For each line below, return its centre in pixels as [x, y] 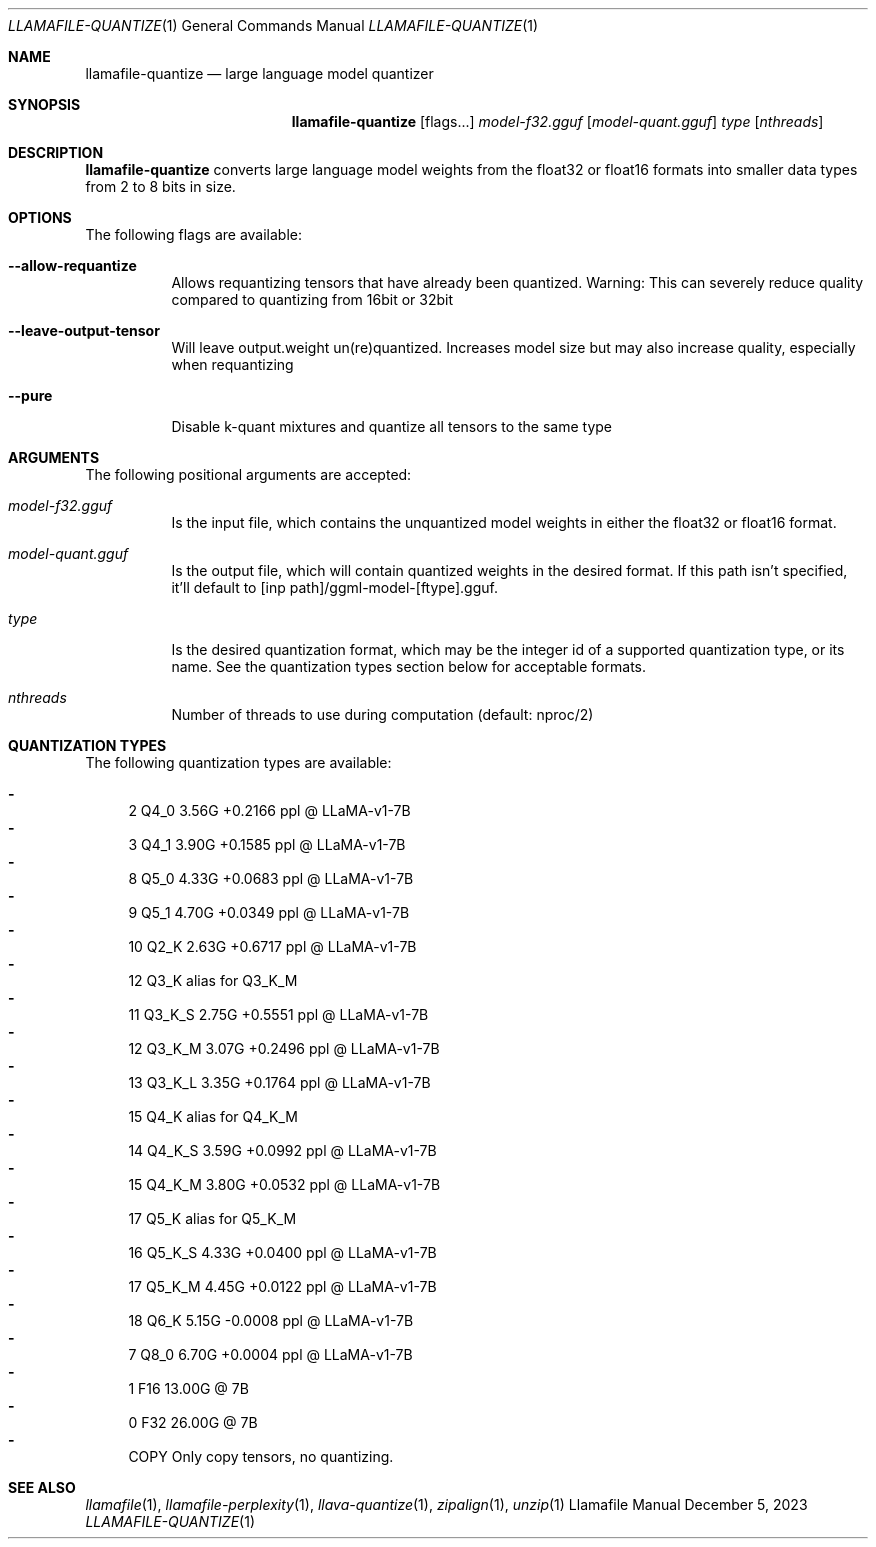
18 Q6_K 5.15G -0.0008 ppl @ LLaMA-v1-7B [271, 1320]
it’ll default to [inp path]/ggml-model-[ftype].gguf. [334, 587]
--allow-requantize [72, 265]
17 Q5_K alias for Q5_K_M [212, 1218]
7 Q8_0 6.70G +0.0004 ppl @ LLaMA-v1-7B [270, 1354]
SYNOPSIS [44, 104]
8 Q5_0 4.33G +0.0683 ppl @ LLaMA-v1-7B [271, 878]
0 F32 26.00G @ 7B [193, 1422]
